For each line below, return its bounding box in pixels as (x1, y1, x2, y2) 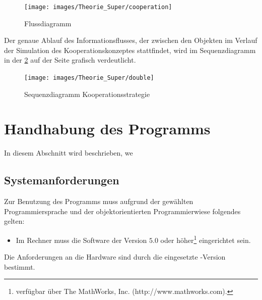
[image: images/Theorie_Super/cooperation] (24, 4, 172, 11)
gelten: (4, 216, 25, 226)
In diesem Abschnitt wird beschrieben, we (4, 147, 133, 158)
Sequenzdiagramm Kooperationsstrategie (24, 88, 150, 99)
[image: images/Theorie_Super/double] (24, 74, 154, 82)
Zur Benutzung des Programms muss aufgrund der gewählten (4, 196, 193, 207)
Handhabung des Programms (4, 118, 211, 139)
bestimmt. (4, 261, 35, 272)
